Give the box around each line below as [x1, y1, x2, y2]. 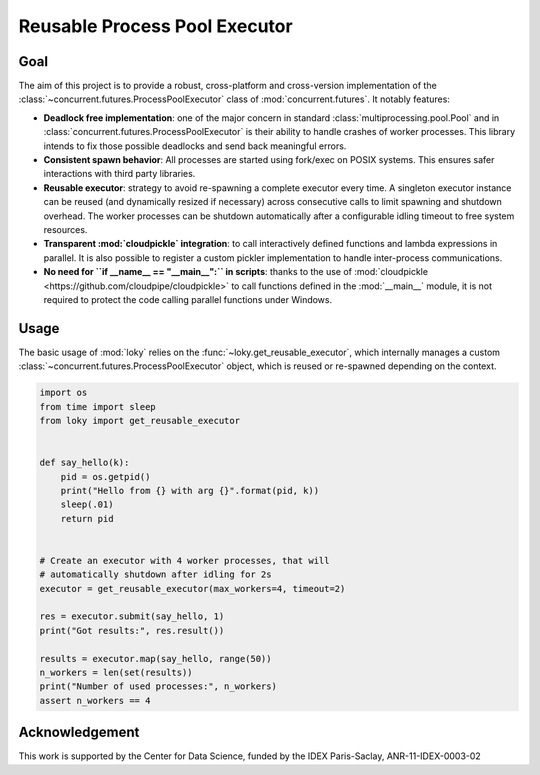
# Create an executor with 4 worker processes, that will [39, 555, 330, 566]
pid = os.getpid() [60, 471, 151, 482]
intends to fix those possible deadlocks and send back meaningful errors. [43, 140, 347, 152]
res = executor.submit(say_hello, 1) [39, 611, 225, 622]
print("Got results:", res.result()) [39, 625, 225, 636]
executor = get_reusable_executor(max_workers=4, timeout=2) [39, 583, 346, 594]
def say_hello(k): [39, 457, 130, 469]
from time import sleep [39, 401, 157, 412]
